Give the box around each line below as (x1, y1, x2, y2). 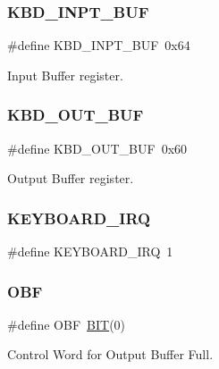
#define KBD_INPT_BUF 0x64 (7, 36, 190, 55)
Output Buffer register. (7, 169, 134, 188)
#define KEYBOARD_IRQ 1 (7, 242, 173, 261)
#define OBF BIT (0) (7, 314, 126, 333)
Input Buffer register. (7, 65, 123, 84)
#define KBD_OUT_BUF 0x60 (7, 138, 188, 157)
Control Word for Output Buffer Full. (7, 345, 214, 364)
